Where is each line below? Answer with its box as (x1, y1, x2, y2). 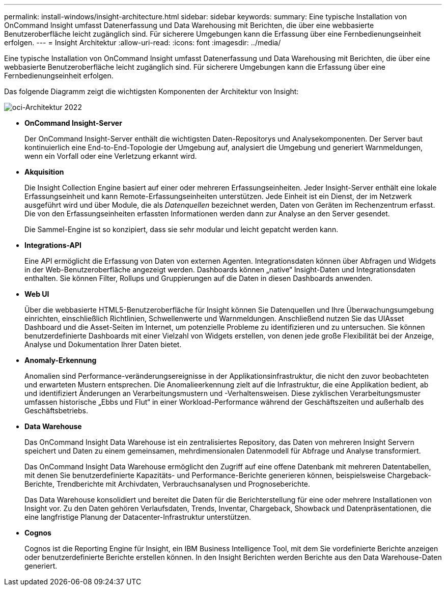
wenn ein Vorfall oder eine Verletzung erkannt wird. (24, 152, 197, 160)
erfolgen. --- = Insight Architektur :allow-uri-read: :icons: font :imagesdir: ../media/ (4, 38, 281, 47)
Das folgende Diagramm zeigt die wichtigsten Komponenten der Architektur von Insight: (4, 87, 299, 96)
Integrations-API (24, 241, 82, 249)
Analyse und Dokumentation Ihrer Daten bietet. (24, 340, 182, 349)
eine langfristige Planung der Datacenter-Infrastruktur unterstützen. (24, 513, 252, 521)
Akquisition (24, 167, 64, 176)
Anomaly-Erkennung (24, 356, 97, 364)
